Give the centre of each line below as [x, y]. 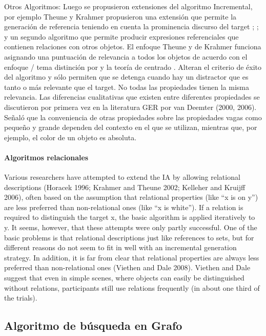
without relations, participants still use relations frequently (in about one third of [132, 287]
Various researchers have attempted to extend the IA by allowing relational [122, 177]
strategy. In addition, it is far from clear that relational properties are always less [132, 257]
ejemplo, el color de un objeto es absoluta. [70, 137]
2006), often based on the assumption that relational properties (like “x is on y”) [131, 197]
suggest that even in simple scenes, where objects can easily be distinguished [124, 278]
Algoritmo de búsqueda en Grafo [93, 325]
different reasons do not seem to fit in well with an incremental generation [120, 247]
